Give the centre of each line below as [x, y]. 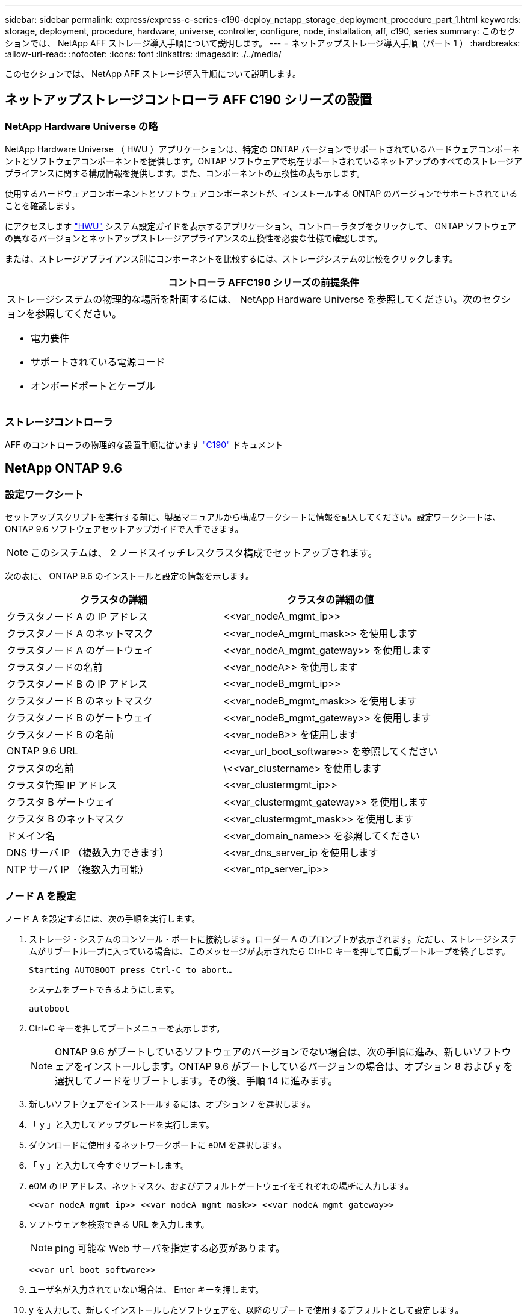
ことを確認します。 [42, 206]
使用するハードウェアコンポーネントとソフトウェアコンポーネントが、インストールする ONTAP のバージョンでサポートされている [261, 194]
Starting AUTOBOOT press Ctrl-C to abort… [131, 970]
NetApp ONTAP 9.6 [63, 468]
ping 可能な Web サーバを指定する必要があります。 [170, 1248]
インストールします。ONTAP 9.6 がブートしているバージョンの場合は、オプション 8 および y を [298, 1066]
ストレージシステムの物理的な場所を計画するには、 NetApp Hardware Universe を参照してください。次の [245, 300]
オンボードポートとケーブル [93, 386]
